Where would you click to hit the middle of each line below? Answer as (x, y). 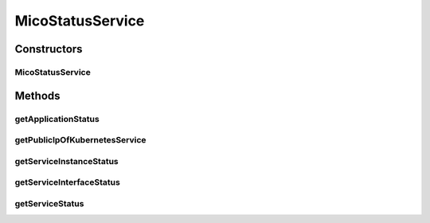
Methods (37, 96)
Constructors (49, 49)
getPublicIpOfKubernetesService (80, 140)
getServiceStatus (49, 203)
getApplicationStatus (57, 119)
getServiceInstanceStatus (66, 161)
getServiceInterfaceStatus (68, 182)
